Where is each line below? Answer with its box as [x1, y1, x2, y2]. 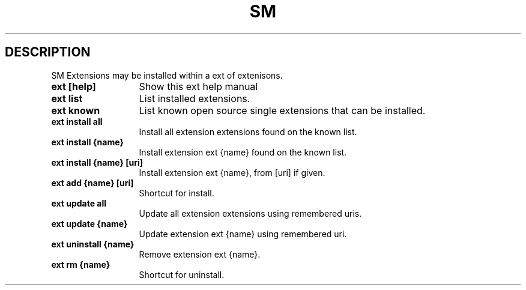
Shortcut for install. [139, 187, 214, 198]
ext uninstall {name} [51, 238, 135, 249]
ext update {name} [51, 218, 128, 229]
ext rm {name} [51, 259, 110, 270]
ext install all [51, 116, 103, 127]
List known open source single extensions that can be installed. [139, 104, 426, 116]
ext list [51, 92, 83, 104]
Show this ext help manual [139, 80, 258, 92]
